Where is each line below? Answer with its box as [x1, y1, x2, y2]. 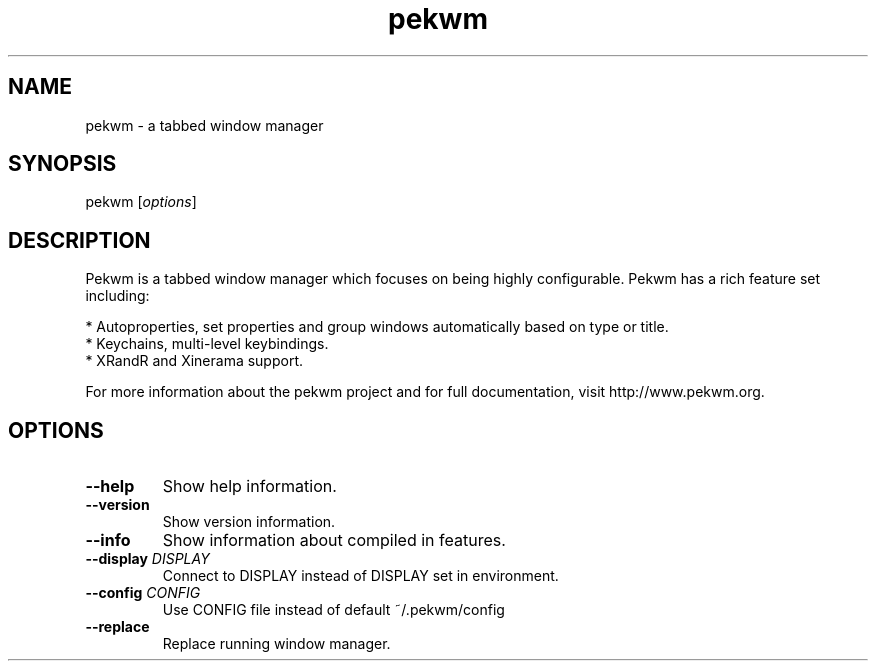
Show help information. [162, 476, 337, 497]
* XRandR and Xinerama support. [85, 352, 304, 370]
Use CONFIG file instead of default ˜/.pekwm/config [162, 601, 505, 619]
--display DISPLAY [85, 550, 210, 568]
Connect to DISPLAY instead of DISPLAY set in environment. [162, 567, 559, 585]
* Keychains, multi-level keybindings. [85, 335, 329, 353]
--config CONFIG [85, 584, 201, 602]
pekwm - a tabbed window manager [85, 116, 324, 134]
